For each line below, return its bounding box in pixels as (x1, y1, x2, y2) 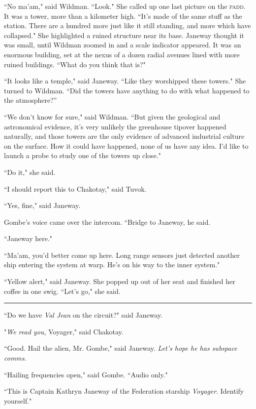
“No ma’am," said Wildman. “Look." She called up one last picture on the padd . (4, 1, 246, 11)
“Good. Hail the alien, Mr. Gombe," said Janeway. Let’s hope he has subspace (4, 343, 237, 353)
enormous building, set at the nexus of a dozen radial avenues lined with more (4, 49, 240, 59)
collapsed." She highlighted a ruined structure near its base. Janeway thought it (4, 30, 244, 40)
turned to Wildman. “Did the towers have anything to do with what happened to (4, 85, 250, 95)
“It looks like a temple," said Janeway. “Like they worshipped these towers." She (4, 76, 246, 86)
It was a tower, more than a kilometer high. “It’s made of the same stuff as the (4, 10, 242, 21)
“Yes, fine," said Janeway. (4, 200, 81, 210)
